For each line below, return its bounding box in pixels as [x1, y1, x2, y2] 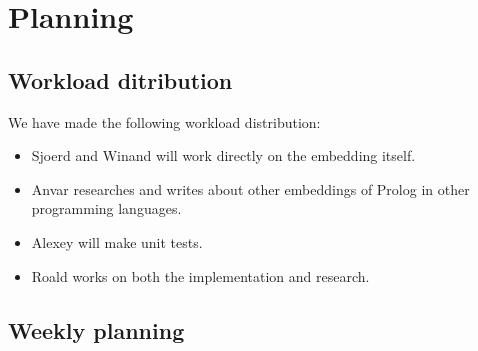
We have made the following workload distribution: [8, 111, 321, 132]
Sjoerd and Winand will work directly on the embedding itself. [31, 145, 416, 166]
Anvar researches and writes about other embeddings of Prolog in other [31, 178, 470, 199]
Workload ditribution [8, 64, 233, 95]
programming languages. [31, 198, 182, 219]
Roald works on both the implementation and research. [31, 265, 370, 286]
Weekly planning [8, 314, 185, 345]
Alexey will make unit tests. [31, 231, 203, 252]
